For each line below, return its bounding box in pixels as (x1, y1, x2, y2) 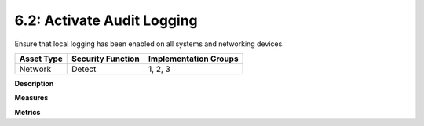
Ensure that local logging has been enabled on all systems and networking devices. (14, 39, 284, 49)
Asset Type (19, 53, 63, 64)
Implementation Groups (148, 53, 239, 64)
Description (14, 78, 54, 88)
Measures (14, 93, 49, 103)
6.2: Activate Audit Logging (14, 12, 198, 29)
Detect (71, 63, 97, 74)
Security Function (71, 53, 141, 64)
